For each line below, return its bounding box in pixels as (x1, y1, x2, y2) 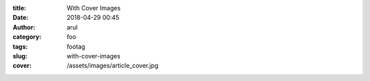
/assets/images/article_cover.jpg (66, 62, 159, 70)
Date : (12, 14, 29, 22)
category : (12, 33, 42, 41)
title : (12, 4, 27, 12)
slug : (12, 51, 27, 60)
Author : (12, 23, 36, 31)
